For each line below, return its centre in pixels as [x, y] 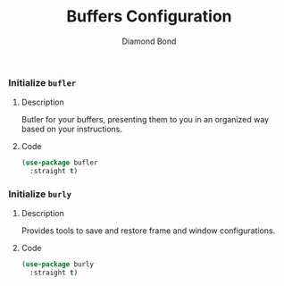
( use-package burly [58, 265]
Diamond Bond [149, 41]
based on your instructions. [71, 129]
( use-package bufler [59, 163]
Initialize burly [40, 194]
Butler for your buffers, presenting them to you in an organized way [145, 120]
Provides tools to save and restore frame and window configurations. [148, 231]
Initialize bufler [42, 82]
